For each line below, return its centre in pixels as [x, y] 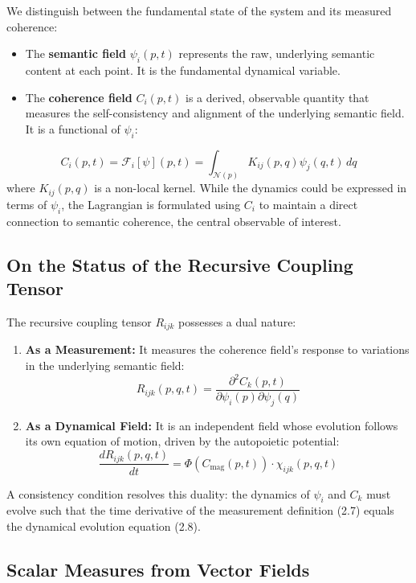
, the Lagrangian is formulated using [151, 204]
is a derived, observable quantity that [277, 97]
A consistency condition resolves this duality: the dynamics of [158, 493]
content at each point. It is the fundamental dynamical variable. [183, 70]
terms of [27, 204]
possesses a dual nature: [237, 321]
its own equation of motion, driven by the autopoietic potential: [182, 441]
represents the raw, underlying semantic [277, 53]
